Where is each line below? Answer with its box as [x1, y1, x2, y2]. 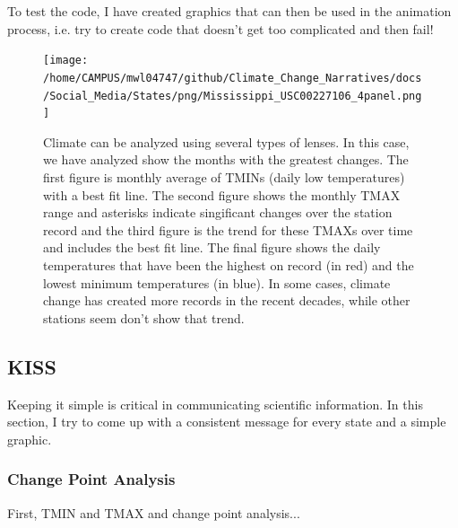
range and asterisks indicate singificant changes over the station [43, 203, 393, 222]
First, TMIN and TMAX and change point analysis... [7, 503, 300, 522]
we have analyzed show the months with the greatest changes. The [43, 150, 409, 169]
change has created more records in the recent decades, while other [43, 291, 410, 310]
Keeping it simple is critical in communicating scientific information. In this [7, 394, 423, 413]
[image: [43, 54, 89, 67]
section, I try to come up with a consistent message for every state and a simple [7, 412, 446, 431]
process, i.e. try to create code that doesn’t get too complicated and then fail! [7, 19, 434, 38]
